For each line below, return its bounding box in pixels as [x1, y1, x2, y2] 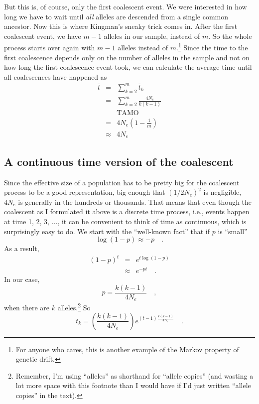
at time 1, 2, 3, [4, 216, 49, 226]
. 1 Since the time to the [176, 41, 248, 53]
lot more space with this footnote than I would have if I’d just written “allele [15, 380, 251, 391]
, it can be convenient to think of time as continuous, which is [57, 216, 247, 226]
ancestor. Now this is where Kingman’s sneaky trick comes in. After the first [4, 21, 238, 31]
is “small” [218, 226, 248, 236]
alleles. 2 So [57, 301, 91, 313]
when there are [4, 302, 50, 313]
